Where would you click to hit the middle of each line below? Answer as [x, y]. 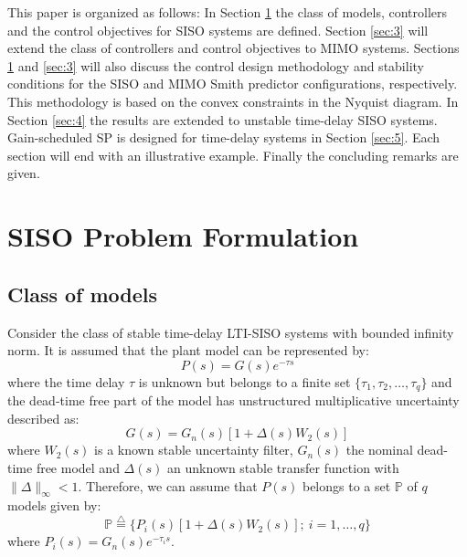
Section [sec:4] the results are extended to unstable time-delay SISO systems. [223, 119]
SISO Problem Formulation [183, 236]
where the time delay [66, 381]
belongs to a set [346, 485]
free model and [78, 467]
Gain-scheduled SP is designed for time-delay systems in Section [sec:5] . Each [224, 137]
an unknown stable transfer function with [283, 467]
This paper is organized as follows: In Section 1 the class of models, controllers [228, 12]
